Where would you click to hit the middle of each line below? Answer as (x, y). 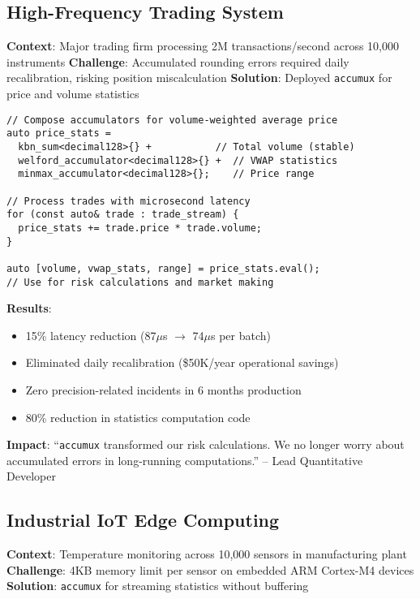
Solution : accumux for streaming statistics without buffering (158, 586)
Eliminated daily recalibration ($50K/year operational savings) (182, 362)
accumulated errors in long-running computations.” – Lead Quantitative (185, 460)
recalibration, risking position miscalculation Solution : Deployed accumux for (199, 78)
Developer (31, 476)
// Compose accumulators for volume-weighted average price (172, 120)
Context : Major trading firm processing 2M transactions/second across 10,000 (203, 46)
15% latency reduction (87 (91, 335)
